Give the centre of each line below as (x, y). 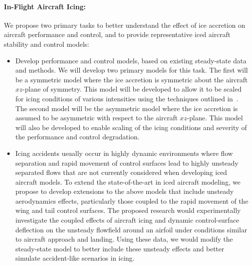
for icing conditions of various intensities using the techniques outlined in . (127, 98)
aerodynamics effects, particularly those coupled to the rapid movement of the (132, 200)
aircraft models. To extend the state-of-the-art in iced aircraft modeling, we (128, 181)
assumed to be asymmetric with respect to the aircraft (97, 118)
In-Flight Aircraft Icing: (45, 6)
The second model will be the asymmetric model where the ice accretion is (126, 108)
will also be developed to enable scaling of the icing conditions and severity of (131, 127)
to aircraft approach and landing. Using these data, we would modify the (124, 239)
